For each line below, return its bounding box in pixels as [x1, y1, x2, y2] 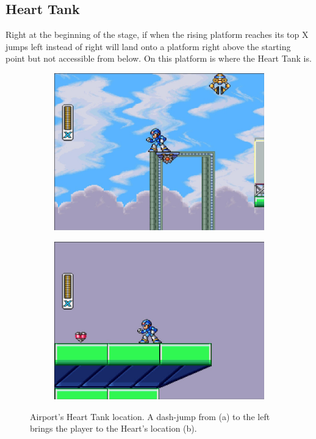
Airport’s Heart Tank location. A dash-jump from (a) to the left [30, 410, 270, 423]
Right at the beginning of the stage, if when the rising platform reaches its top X [5, 28, 309, 41]
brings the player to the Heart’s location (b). [30, 422, 197, 435]
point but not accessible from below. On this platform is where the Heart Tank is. [5, 52, 312, 65]
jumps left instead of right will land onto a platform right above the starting [5, 40, 291, 53]
